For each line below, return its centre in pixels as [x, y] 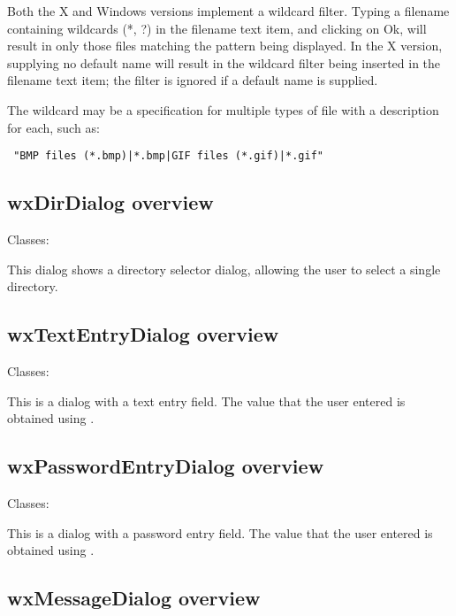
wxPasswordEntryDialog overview [166, 466]
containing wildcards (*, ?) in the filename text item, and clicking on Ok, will [217, 28]
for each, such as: [53, 127]
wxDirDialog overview [110, 202]
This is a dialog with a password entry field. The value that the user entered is [220, 532]
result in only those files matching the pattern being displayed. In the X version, [225, 46]
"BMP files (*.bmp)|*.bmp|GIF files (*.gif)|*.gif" [168, 156]
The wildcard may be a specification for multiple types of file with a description [223, 109]
